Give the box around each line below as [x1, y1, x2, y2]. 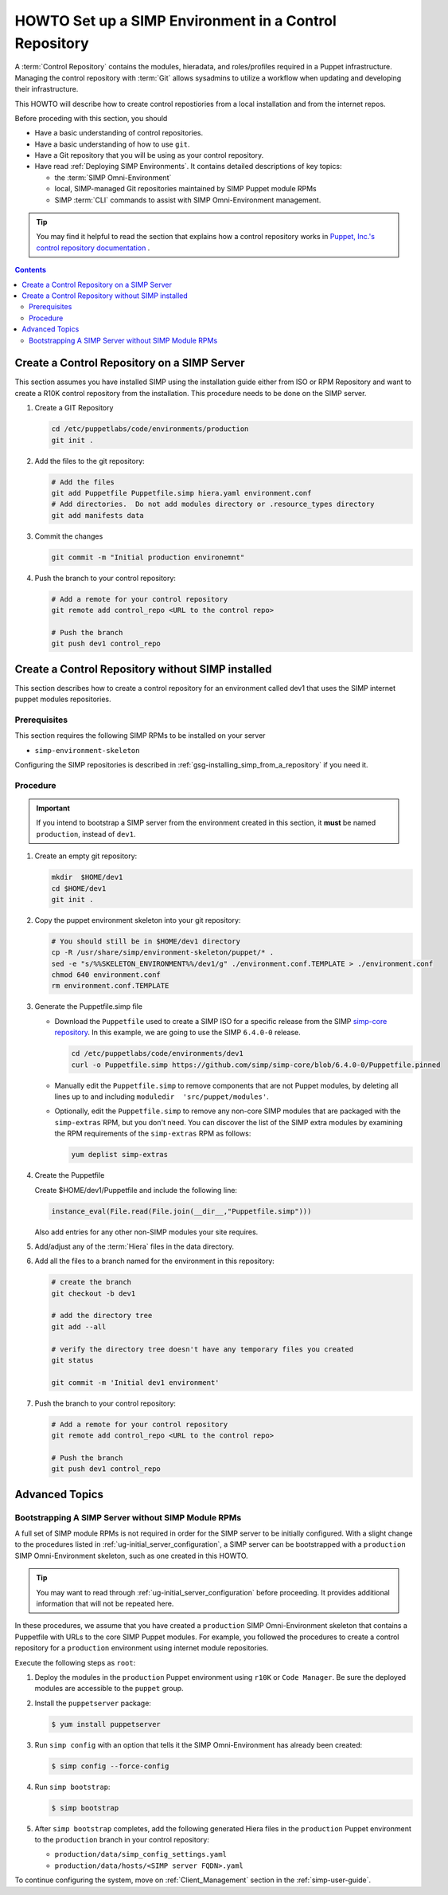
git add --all [51, 1322, 107, 1331]
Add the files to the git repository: [34, 456, 145, 465]
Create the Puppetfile [34, 1171, 105, 1180]
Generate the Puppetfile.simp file [34, 1002, 143, 1011]
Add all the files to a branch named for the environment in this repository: [34, 1256, 275, 1266]
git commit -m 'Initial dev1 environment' [51, 1378, 220, 1387]
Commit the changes [34, 531, 103, 541]
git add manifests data [51, 511, 145, 520]
